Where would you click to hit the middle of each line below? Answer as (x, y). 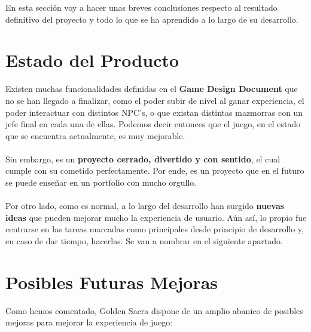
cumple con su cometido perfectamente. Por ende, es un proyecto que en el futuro (155, 170)
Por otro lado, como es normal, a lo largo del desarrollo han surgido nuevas (145, 206)
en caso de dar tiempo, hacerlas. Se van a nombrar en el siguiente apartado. (144, 241)
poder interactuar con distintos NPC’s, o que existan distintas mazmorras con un (154, 112)
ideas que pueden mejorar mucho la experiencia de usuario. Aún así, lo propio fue (156, 217)
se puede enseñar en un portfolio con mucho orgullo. (101, 182)
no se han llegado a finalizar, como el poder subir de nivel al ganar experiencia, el (155, 100)
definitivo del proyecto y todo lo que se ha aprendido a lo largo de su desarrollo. (152, 19)
